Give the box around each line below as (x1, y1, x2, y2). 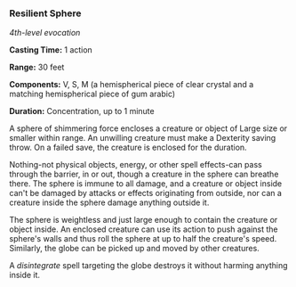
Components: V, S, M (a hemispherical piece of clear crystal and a (9, 79, 254, 90)
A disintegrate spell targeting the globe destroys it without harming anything (9, 260, 288, 271)
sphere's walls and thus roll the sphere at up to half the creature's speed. (9, 234, 277, 244)
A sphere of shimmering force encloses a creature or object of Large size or (9, 123, 288, 134)
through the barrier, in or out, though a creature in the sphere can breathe (9, 168, 279, 180)
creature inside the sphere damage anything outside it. (9, 197, 210, 208)
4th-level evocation (9, 28, 81, 38)
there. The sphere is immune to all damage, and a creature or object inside (9, 178, 283, 189)
